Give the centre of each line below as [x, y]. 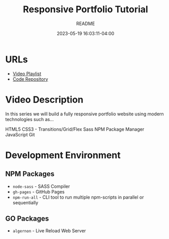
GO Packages [27, 219]
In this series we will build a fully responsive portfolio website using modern [84, 114]
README [86, 23]
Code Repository [30, 79]
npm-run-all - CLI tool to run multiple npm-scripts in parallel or [78, 197]
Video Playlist [27, 74]
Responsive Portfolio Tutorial [86, 9]
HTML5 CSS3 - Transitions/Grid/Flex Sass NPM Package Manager [75, 129]
